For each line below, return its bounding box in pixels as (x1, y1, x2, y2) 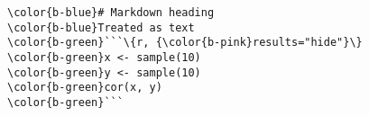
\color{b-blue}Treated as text (7, 21, 195, 34)
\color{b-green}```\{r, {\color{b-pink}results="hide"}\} (7, 36, 363, 49)
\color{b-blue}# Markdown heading (7, 6, 215, 19)
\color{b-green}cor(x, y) (7, 81, 162, 94)
